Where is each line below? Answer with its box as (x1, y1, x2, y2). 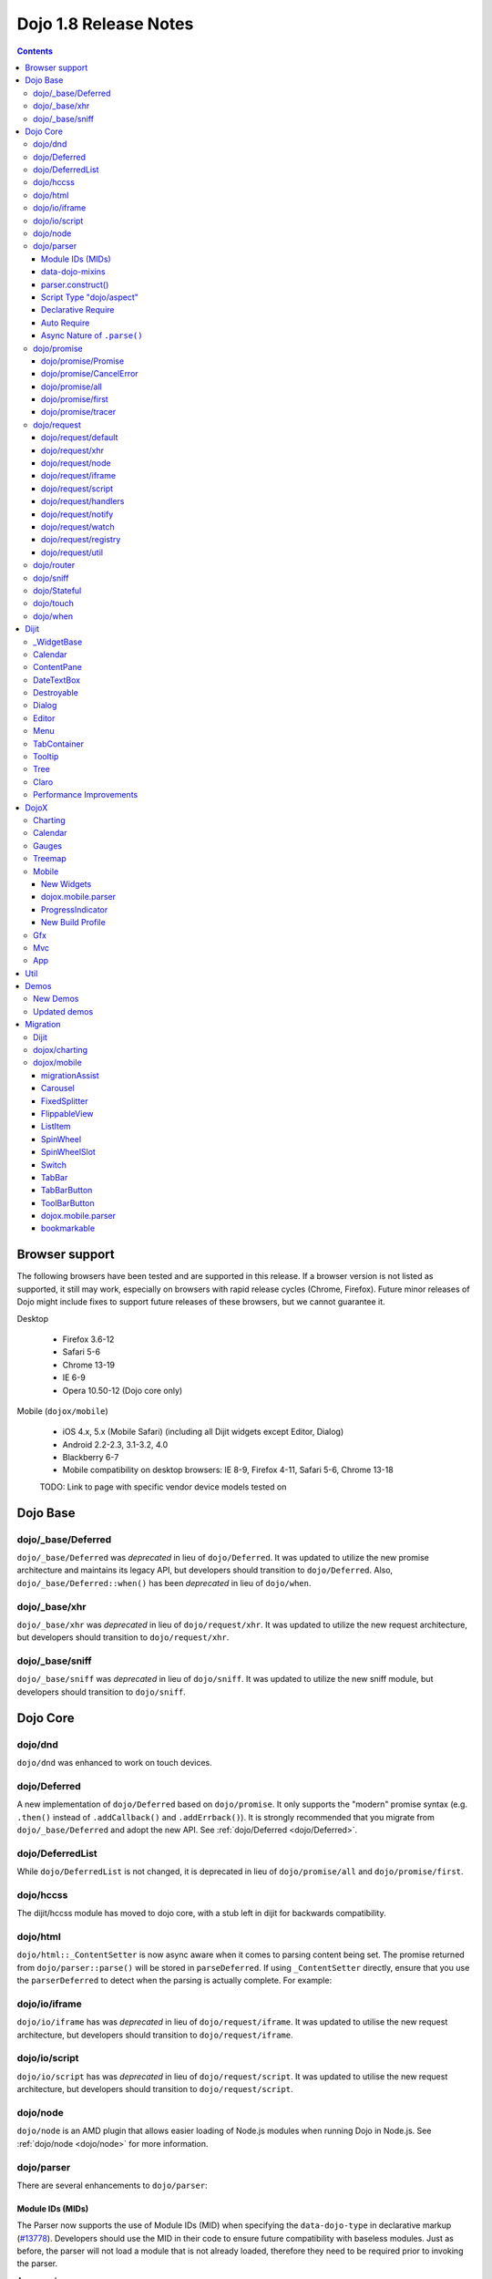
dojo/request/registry (41, 534, 121, 545)
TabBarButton (41, 1185, 93, 1196)
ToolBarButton (41, 1197, 95, 1208)
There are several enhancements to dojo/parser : (16, 2180, 209, 2191)
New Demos (33, 994, 79, 1005)
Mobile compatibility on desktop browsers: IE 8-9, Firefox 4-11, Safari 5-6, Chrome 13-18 (62, 1464, 394, 1476)
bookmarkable (41, 1222, 96, 1234)
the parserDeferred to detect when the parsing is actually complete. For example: (16, 1975, 333, 1986)
